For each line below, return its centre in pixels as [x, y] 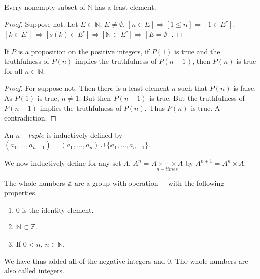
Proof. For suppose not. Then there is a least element [87, 88]
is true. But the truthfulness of [197, 97]
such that [193, 88]
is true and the [197, 51]
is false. [245, 88]
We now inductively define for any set [63, 163]
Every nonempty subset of [45, 7]
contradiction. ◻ [30, 118]
